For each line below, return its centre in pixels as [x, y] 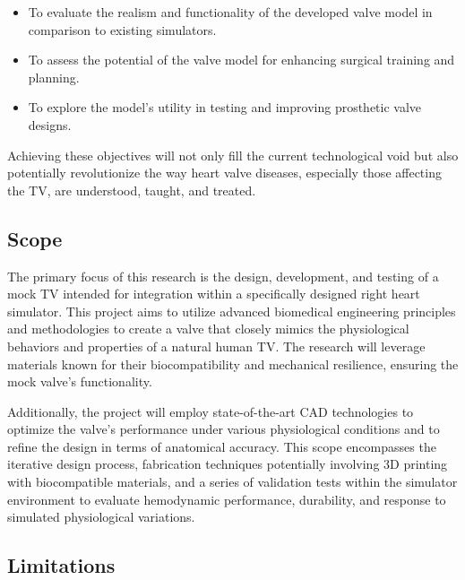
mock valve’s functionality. [80, 381]
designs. [50, 124]
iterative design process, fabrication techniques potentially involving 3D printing [228, 464]
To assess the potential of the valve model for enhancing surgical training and [241, 60]
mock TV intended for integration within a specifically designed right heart [214, 294]
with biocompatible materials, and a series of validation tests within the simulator [232, 482]
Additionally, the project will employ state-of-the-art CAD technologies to [211, 411]
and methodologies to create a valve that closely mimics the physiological [208, 329]
